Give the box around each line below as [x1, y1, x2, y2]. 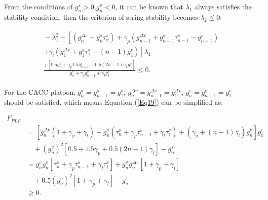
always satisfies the [194, 1, 252, 11]
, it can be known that [115, 1, 184, 11]
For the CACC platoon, [4, 86, 76, 97]
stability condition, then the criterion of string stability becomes [4, 11, 198, 22]
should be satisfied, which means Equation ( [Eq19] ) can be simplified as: [4, 97, 223, 107]
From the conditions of [4, 1, 73, 11]
